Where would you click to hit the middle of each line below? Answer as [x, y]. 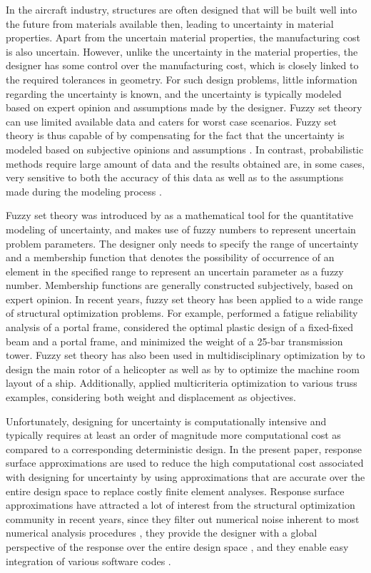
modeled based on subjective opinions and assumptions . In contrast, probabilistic [185, 149]
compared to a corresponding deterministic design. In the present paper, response [184, 448]
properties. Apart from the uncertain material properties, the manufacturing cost [183, 37]
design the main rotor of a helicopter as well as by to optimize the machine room [183, 369]
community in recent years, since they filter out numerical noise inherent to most [183, 518]
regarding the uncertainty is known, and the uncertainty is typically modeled [174, 93]
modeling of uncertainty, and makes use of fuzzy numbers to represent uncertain [181, 229]
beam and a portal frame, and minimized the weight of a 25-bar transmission [174, 341]
